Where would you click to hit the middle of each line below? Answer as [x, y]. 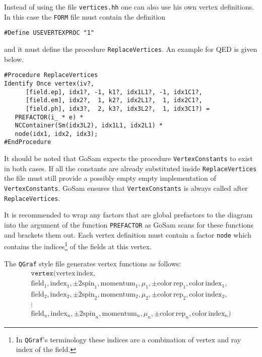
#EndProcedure [28, 142]
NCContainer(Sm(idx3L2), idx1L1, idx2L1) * [89, 126]
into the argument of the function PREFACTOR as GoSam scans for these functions [129, 224]
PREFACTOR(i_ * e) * [49, 117]
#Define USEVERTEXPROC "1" [49, 33]
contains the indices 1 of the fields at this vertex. [78, 245]
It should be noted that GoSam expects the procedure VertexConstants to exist [128, 158]
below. [14, 59]
